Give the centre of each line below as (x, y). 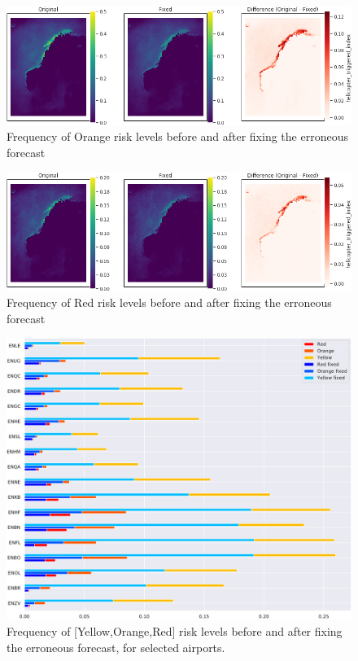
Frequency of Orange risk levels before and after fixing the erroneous (177, 136)
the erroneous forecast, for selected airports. (116, 647)
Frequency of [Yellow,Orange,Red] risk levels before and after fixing (175, 631)
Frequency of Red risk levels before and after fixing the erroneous (169, 302)
